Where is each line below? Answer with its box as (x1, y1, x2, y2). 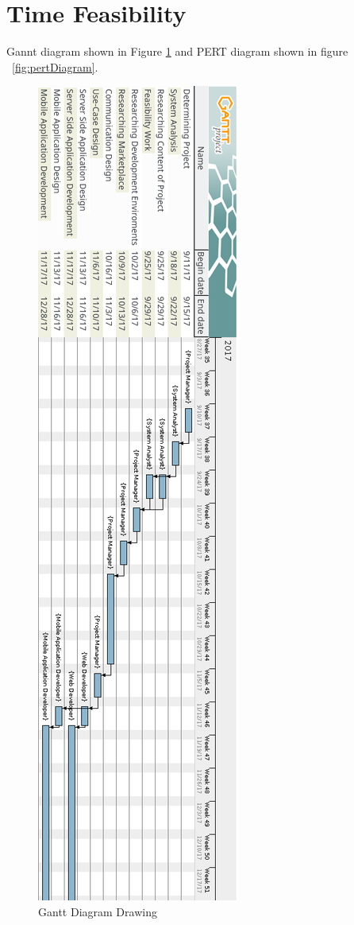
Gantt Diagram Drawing (38, 903, 157, 919)
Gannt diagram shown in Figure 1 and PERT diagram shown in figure (6, 43, 348, 60)
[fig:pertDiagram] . (12, 58, 98, 75)
